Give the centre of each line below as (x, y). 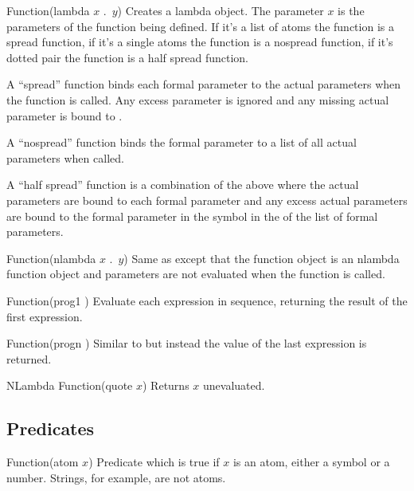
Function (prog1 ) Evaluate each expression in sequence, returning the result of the (207, 300)
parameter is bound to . (64, 115)
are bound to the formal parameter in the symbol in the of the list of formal (192, 216)
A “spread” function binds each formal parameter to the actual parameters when (204, 84)
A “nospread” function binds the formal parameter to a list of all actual (182, 142)
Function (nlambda (51, 258)
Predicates (51, 428)
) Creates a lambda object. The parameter (221, 10)
